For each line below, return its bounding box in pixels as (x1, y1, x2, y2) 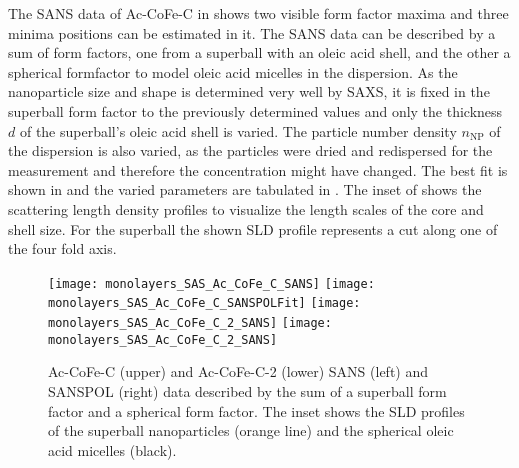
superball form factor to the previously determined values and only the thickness (8, 100, 503, 121)
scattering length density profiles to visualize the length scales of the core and (8, 198, 484, 219)
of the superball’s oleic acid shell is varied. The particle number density (19, 120, 457, 141)
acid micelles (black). (48, 439, 177, 460)
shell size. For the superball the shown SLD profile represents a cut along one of (8, 218, 498, 239)
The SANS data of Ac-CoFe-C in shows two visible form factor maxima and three (8, 3, 509, 23)
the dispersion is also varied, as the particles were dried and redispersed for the (8, 140, 493, 161)
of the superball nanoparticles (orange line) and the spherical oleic (48, 420, 454, 441)
